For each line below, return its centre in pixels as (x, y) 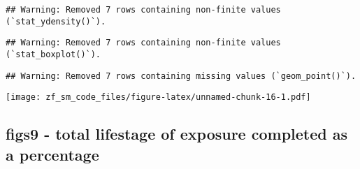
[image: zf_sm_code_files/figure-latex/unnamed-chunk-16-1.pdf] (158, 97)
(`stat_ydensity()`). (56, 21)
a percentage (52, 154)
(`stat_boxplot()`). (53, 54)
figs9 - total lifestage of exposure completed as (177, 134)
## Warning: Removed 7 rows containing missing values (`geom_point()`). (181, 76)
